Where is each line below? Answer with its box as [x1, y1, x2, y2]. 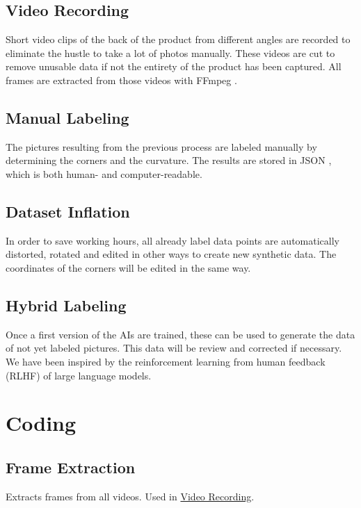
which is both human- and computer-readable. [6, 166, 202, 181]
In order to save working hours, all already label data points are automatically [6, 233, 339, 247]
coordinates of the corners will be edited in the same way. [6, 260, 251, 275]
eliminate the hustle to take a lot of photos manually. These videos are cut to [6, 45, 335, 60]
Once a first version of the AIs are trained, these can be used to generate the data [6, 327, 355, 341]
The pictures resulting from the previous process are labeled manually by [6, 139, 317, 154]
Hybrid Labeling [6, 294, 127, 316]
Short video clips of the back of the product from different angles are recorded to [6, 32, 351, 47]
